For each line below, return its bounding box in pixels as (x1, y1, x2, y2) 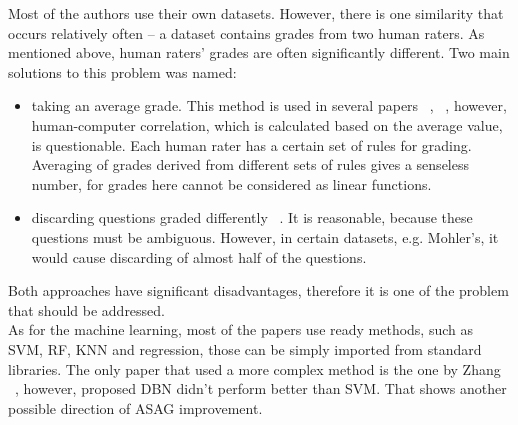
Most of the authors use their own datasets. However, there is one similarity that (8, 3, 504, 23)
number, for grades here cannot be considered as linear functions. (31, 173, 432, 194)
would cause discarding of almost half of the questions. (31, 246, 367, 267)
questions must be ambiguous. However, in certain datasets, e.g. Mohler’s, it (31, 226, 499, 247)
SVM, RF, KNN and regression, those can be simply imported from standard (8, 338, 482, 359)
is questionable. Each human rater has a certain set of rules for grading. (31, 134, 472, 155)
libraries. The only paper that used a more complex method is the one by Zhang (8, 358, 501, 379)
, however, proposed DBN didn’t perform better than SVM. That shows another (15, 378, 507, 399)
